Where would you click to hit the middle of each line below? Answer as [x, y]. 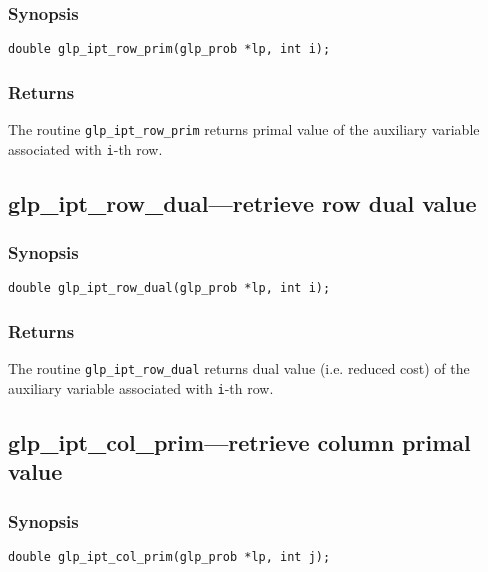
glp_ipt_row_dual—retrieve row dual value [242, 202]
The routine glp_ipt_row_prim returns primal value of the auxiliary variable [244, 129]
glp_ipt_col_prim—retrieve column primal [239, 441]
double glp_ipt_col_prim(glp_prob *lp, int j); [169, 556]
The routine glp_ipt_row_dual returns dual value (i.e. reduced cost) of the [239, 368]
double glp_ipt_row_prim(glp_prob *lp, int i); [169, 49]
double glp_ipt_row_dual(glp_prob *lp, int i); [169, 288]
